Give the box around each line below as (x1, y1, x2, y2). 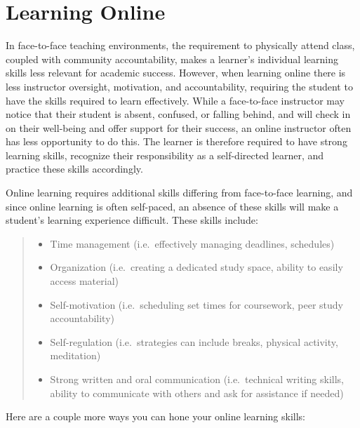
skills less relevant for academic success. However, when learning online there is (6, 65, 346, 80)
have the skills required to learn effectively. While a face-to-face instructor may (6, 93, 345, 107)
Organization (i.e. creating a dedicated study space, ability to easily (50, 260, 343, 274)
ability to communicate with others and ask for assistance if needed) (50, 385, 344, 400)
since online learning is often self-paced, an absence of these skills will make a (6, 199, 339, 213)
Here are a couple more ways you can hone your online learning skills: (6, 409, 306, 424)
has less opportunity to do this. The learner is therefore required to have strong (6, 134, 347, 149)
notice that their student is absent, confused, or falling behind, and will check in (6, 107, 351, 121)
